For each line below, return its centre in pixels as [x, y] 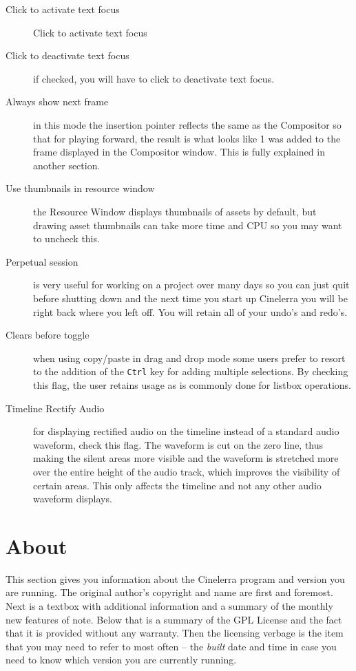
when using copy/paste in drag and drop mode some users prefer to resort [189, 358]
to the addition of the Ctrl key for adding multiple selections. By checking [191, 371]
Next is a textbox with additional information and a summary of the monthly [169, 606]
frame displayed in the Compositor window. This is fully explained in [179, 152]
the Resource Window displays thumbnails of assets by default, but [175, 211]
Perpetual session [42, 261]
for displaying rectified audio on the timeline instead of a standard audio [186, 431]
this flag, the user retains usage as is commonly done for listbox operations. [192, 384]
